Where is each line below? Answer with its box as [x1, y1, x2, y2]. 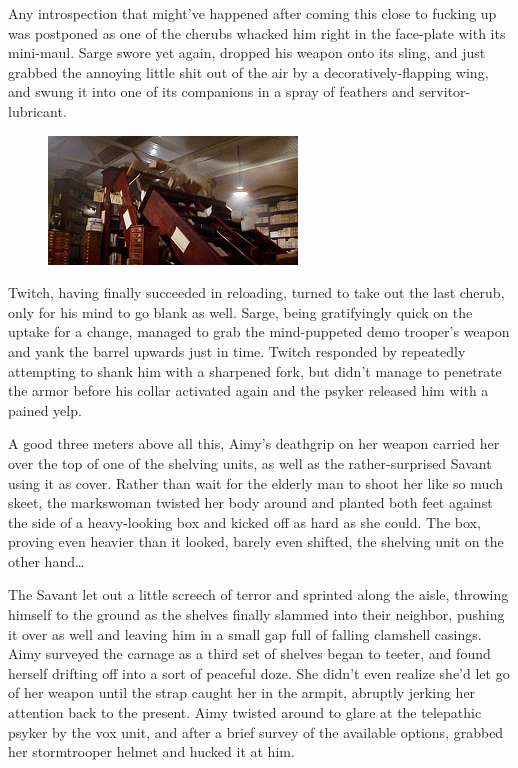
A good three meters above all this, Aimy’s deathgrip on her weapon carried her [8, 433, 500, 454]
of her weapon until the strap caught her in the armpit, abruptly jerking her [8, 682, 476, 703]
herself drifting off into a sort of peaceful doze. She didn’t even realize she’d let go [8, 662, 510, 683]
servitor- [419, 81, 471, 102]
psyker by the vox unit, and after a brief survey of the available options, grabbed [8, 721, 504, 742]
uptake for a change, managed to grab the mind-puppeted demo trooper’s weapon [8, 321, 510, 342]
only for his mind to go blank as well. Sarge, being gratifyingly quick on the [8, 301, 473, 322]
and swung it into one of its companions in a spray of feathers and [8, 81, 415, 102]
